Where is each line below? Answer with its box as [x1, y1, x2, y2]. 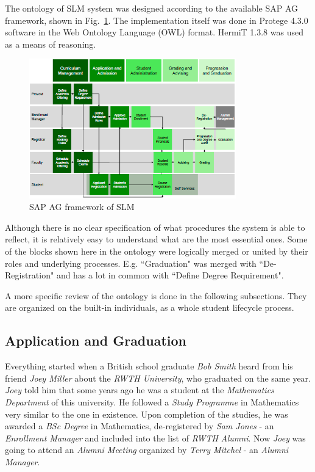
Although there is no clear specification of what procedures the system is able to [5, 220, 305, 233]
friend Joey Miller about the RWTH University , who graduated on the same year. [5, 371, 311, 384]
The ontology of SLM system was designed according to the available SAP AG [5, 2, 299, 14]
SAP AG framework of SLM [29, 200, 135, 213]
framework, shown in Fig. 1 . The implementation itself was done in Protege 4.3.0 [5, 13, 308, 26]
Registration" [5, 269, 54, 281]
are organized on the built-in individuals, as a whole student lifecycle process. [5, 301, 294, 314]
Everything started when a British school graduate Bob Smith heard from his [5, 360, 293, 372]
